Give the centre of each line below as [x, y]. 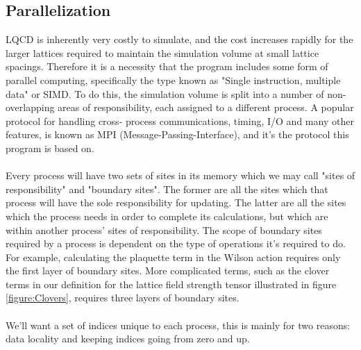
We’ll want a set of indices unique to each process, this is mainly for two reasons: [178, 325]
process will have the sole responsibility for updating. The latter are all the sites [176, 202]
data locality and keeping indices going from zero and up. [128, 339]
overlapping [30, 107]
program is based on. [50, 148]
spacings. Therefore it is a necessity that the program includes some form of [167, 66]
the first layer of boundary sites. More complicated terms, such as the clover [168, 270]
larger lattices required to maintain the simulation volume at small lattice [162, 52]
